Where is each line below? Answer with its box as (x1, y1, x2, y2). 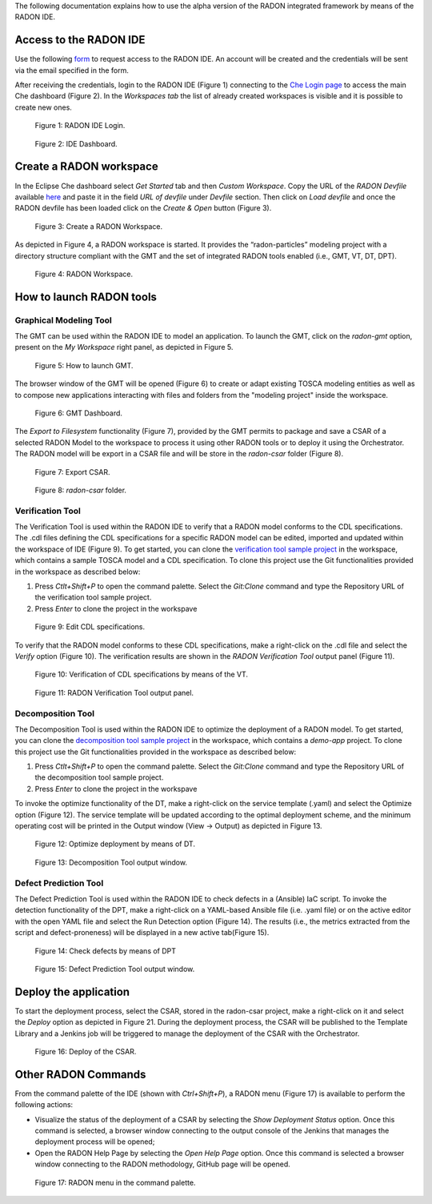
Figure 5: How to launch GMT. (34, 360, 134, 370)
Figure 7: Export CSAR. (34, 467, 111, 476)
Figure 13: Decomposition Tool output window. (34, 857, 188, 867)
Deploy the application (14, 985, 130, 998)
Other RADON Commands (14, 1067, 146, 1081)
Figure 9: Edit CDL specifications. (34, 622, 146, 632)
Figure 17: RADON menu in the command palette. (34, 1178, 196, 1187)
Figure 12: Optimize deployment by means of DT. (34, 839, 196, 849)
